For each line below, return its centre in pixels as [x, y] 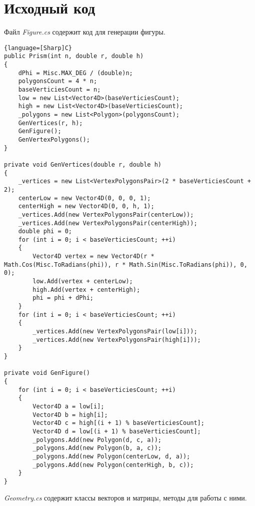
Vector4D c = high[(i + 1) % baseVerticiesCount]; [118, 423]
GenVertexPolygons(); [54, 139]
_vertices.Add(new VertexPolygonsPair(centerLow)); [106, 214]
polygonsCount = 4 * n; [58, 81]
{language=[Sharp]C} [38, 48]
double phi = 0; [45, 231]
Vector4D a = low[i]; [68, 406]
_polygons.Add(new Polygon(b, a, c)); [97, 448]
